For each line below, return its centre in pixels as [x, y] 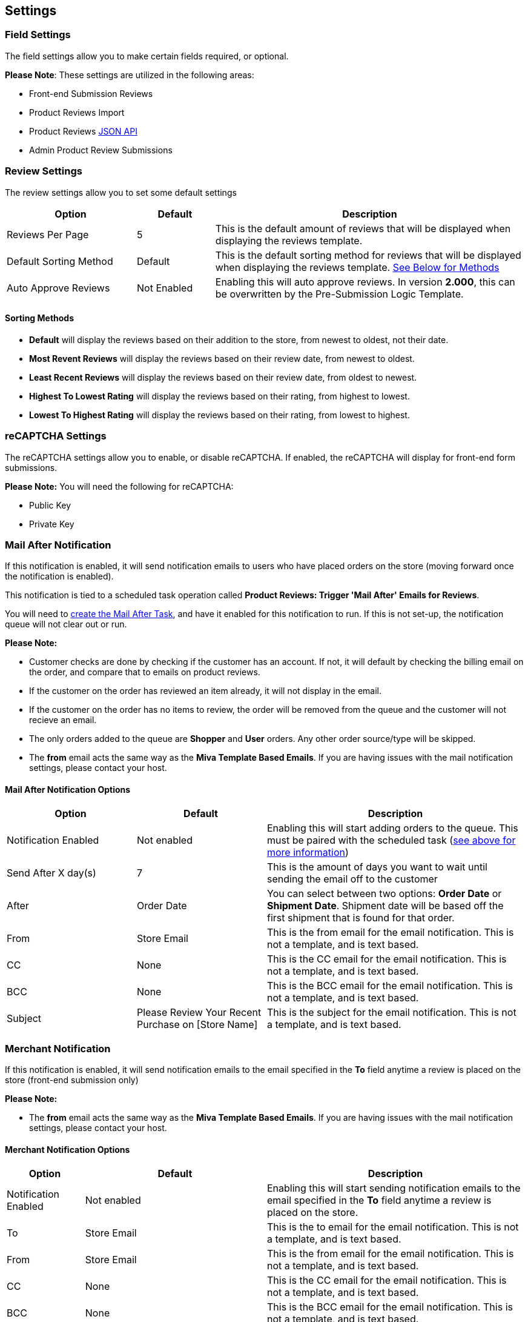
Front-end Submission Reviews [91, 93]
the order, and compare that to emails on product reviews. [145, 672]
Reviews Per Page [48, 234]
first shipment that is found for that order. [361, 918]
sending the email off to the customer [352, 879]
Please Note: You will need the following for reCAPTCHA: [119, 486]
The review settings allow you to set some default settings [121, 192]
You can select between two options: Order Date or [384, 894]
